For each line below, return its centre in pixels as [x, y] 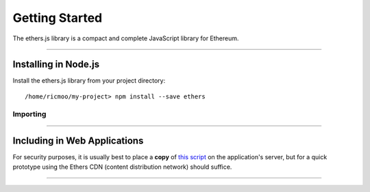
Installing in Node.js [56, 65]
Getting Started [58, 18]
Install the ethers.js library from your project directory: [89, 81]
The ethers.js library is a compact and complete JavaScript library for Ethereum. [126, 38]
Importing [29, 114]
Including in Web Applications [78, 141]
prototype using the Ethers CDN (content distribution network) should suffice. [122, 167]
